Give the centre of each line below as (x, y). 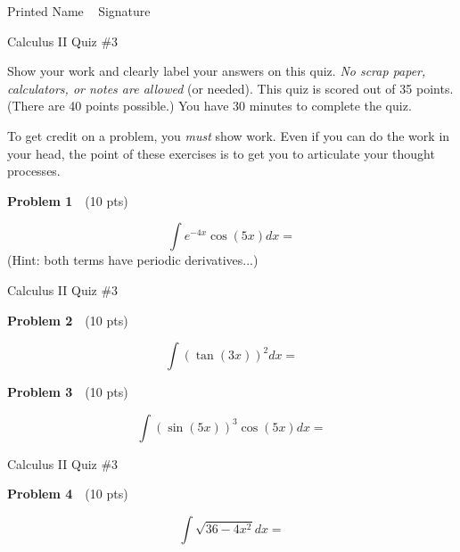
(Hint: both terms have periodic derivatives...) (133, 260)
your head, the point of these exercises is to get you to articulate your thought (221, 153)
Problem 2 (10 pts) (68, 320)
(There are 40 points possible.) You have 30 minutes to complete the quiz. (209, 106)
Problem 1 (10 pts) (68, 200)
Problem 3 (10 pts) (68, 392)
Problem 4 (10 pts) (68, 494)
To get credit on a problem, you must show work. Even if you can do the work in (229, 135)
